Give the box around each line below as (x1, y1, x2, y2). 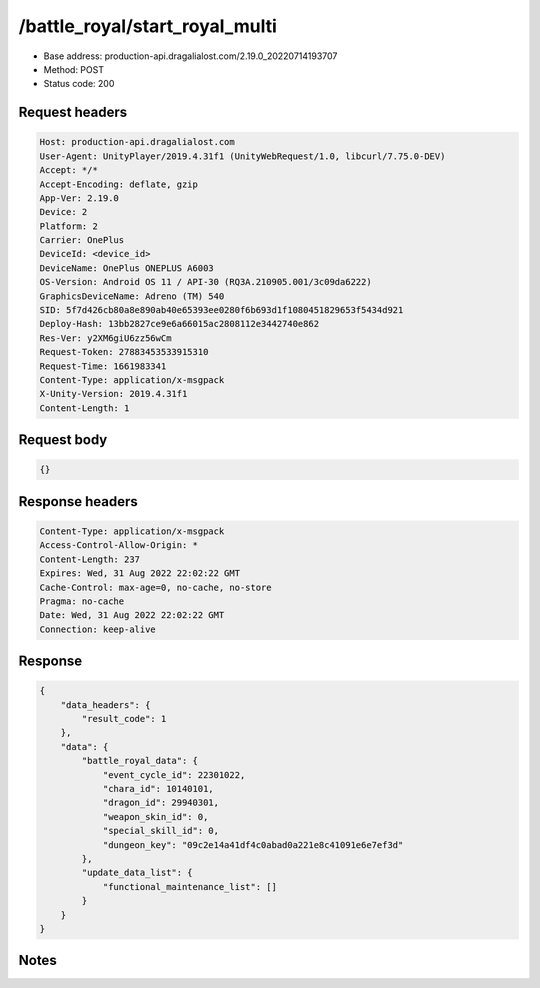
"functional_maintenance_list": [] (102, 881, 277, 892)
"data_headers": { (60, 699, 151, 710)
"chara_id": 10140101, (102, 783, 214, 794)
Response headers (18, 493, 139, 510)
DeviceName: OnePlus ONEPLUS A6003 (39, 262, 214, 274)
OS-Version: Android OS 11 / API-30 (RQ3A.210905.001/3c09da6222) (39, 276, 372, 288)
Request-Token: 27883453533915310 (39, 346, 209, 358)
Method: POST (43, 63, 105, 75)
